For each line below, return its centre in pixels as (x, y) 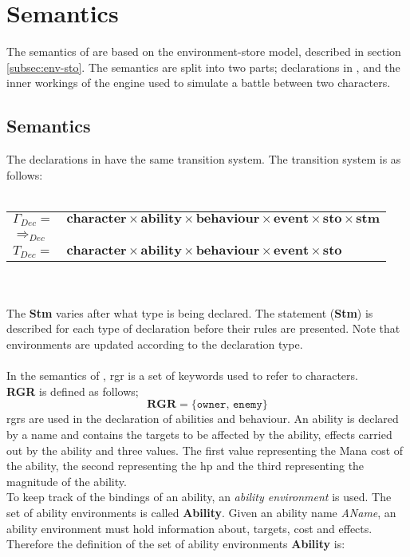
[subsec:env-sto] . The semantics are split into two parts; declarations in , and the (203, 67)
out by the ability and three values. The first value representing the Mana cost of (205, 450)
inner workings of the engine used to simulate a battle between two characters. (199, 83)
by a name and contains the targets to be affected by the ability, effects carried (199, 435)
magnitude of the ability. (67, 481)
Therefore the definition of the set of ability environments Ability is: (176, 544)
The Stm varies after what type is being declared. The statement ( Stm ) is (190, 312)
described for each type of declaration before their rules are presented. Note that (203, 328)
